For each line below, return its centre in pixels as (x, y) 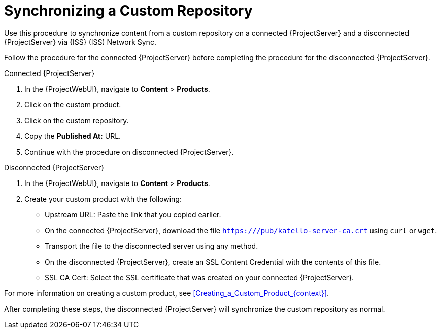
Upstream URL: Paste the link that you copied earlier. (133, 214)
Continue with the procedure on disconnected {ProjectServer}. (129, 152)
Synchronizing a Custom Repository (128, 11)
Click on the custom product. (73, 104)
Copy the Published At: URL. (73, 136)
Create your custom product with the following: (103, 199)
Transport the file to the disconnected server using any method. (151, 246)
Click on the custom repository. (77, 120)
